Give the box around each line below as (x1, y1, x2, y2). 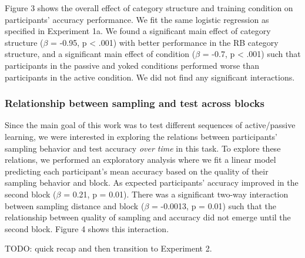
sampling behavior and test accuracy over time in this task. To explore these (5, 142, 281, 154)
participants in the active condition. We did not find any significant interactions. (5, 71, 295, 83)
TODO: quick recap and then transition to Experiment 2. (5, 242, 212, 254)
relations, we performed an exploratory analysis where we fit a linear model (5, 153, 276, 166)
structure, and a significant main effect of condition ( (5, 48, 196, 60)
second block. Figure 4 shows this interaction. (5, 222, 169, 234)
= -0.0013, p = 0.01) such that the (151, 199, 276, 212)
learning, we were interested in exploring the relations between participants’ (5, 130, 278, 142)
